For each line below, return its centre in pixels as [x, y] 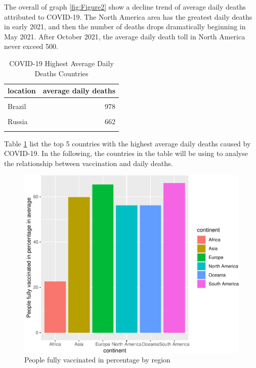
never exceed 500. [31, 46]
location [22, 91]
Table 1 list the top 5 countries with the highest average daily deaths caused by [127, 143]
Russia [18, 121]
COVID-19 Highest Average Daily [61, 63]
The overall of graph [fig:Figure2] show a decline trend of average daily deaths [125, 7]
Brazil [17, 106]
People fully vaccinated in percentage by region [97, 360]
